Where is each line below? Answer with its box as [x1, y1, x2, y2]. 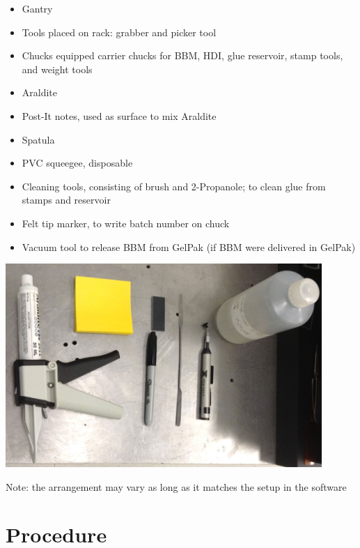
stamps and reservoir [22, 192, 111, 207]
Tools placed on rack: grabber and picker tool [22, 24, 217, 39]
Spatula [22, 132, 55, 146]
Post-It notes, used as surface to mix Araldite [22, 108, 217, 123]
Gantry [22, 1, 53, 15]
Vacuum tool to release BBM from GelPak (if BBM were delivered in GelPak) [22, 239, 356, 254]
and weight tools [22, 61, 93, 76]
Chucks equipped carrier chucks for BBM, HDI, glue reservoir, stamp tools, [22, 48, 343, 63]
